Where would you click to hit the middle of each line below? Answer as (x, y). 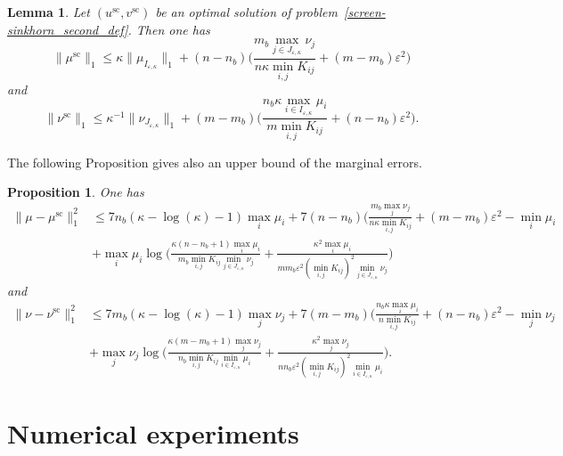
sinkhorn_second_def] (68, 29)
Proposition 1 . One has (76, 192)
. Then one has (169, 29)
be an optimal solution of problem (246, 12)
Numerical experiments (153, 433)
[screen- (365, 12)
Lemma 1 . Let (49, 12)
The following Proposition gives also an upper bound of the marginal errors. (215, 162)
